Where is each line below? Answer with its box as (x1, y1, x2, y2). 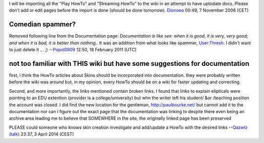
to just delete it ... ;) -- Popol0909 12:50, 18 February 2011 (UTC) (9, 47, 137, 53)
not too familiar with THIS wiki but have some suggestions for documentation (9, 59, 249, 68)
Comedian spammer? (9, 20, 76, 29)
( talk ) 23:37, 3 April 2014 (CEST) (9, 131, 74, 137)
